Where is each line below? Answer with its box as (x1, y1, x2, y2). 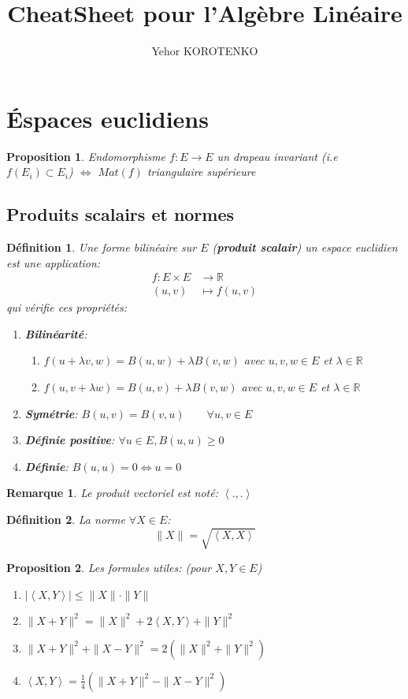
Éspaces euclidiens (6, 102, 209, 134)
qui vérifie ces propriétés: (6, 299, 127, 316)
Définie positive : (24, 432, 115, 448)
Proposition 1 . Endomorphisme (6, 148, 166, 164)
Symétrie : (24, 405, 78, 421)
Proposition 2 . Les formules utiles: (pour (6, 559, 212, 576)
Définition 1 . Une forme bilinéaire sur (6, 239, 197, 256)
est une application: (6, 254, 101, 271)
